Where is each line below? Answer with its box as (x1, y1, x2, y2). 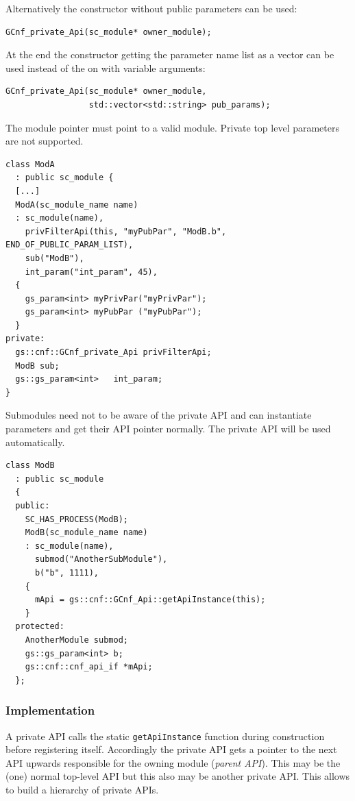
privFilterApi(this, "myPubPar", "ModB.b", (25, 226, 227, 236)
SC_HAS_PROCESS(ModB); (25, 514, 128, 524)
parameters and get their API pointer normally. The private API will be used (5, 421, 331, 436)
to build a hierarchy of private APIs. (5, 782, 159, 796)
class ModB (5, 460, 55, 471)
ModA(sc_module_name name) (15, 199, 138, 210)
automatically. (5, 434, 65, 449)
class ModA (5, 159, 55, 169)
